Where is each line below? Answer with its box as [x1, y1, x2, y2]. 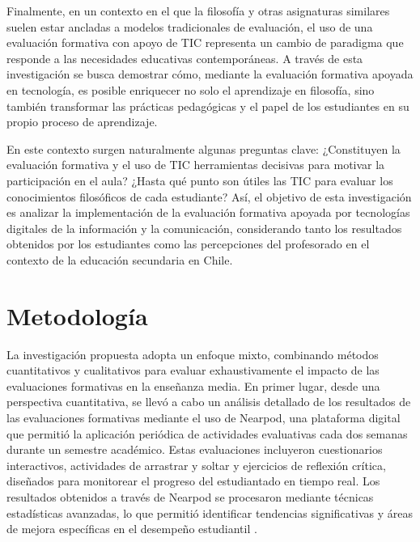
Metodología [6, 299, 148, 332]
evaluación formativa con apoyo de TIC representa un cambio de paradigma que [6, 34, 404, 51]
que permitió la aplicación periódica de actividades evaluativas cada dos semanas [6, 425, 408, 442]
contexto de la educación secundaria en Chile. [6, 251, 233, 268]
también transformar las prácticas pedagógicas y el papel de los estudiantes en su [6, 97, 409, 114]
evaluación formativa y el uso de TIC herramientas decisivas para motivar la [6, 156, 385, 173]
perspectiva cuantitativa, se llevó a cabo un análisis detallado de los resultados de [6, 393, 411, 410]
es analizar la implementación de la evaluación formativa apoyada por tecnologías [6, 204, 410, 221]
